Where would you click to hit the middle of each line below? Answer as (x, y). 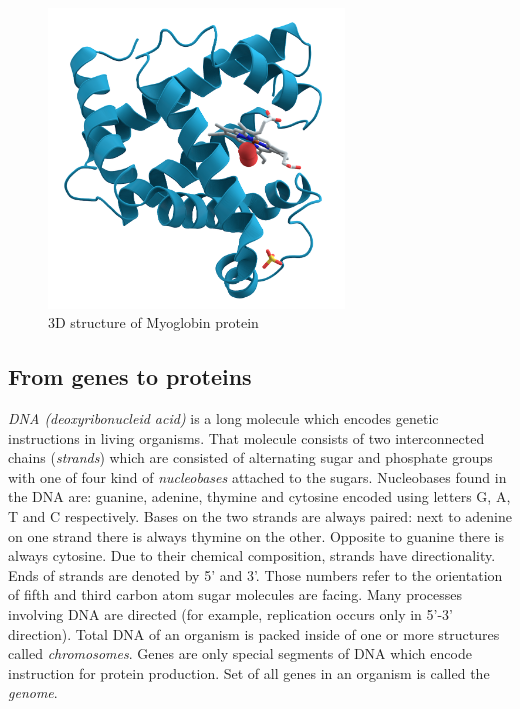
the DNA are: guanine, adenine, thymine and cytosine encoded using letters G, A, (259, 496)
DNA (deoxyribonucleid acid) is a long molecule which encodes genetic (223, 418)
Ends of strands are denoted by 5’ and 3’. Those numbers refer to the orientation (255, 574)
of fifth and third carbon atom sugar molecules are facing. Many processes (235, 594)
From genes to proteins (130, 376)
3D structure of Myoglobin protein (153, 322)
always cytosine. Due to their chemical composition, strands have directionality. (252, 555)
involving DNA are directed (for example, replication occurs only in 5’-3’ (230, 613)
